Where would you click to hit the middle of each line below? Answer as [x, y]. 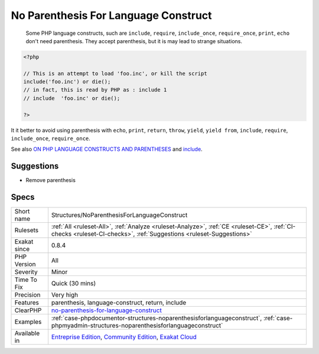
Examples [28, 322]
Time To [26, 280]
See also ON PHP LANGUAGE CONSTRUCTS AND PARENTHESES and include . [107, 149]
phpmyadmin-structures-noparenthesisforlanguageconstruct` [137, 326]
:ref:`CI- [285, 226]
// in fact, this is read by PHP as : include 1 [95, 90]
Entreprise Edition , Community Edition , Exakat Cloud [124, 337]
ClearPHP [28, 310]
